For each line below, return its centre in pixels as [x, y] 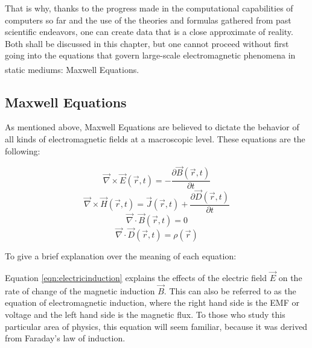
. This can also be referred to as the [230, 290]
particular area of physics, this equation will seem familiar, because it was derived [156, 326]
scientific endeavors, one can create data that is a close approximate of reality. [149, 32]
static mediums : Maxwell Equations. [72, 69]
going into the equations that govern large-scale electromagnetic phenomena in [150, 55]
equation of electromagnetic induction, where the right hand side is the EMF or [152, 302]
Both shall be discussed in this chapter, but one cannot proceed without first [147, 43]
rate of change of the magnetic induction [80, 290]
